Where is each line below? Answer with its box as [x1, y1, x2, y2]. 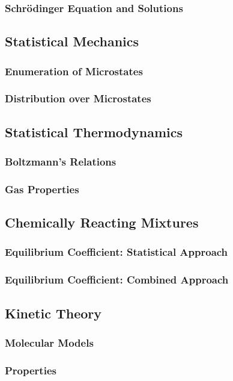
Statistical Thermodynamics [5, 122, 183, 141]
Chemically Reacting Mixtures [5, 213, 199, 232]
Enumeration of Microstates [5, 63, 143, 78]
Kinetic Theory [5, 303, 102, 322]
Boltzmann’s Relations [5, 154, 116, 169]
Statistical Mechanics [5, 32, 139, 51]
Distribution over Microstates [5, 91, 151, 106]
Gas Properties [5, 181, 79, 196]
